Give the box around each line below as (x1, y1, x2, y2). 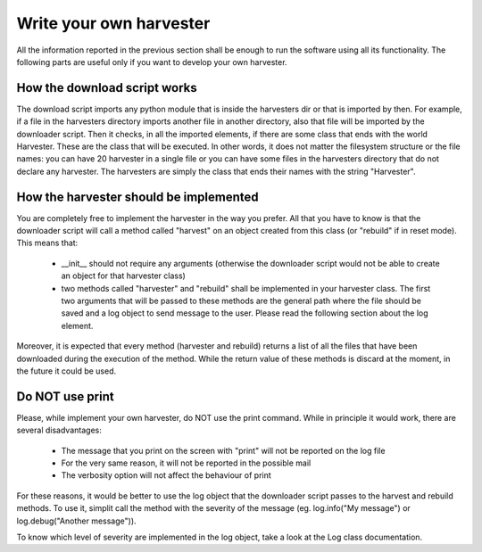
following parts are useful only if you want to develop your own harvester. (16, 56, 287, 67)
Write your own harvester (16, 13, 211, 33)
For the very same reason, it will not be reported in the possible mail (61, 457, 312, 468)
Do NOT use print (16, 389, 115, 404)
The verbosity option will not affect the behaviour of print (61, 470, 271, 481)
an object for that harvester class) (61, 270, 187, 281)
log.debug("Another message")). (16, 515, 137, 526)
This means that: (16, 237, 79, 249)
